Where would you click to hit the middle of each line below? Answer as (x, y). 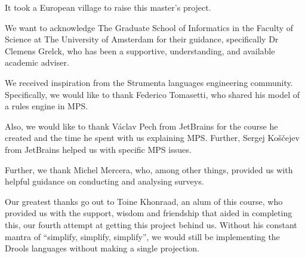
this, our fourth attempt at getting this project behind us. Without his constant (151, 224)
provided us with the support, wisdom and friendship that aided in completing (149, 213)
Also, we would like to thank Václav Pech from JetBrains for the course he (141, 126)
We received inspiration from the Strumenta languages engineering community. (149, 82)
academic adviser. (37, 62)
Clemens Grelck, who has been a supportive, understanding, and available (140, 50)
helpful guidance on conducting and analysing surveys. (104, 181)
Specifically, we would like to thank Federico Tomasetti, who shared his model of (152, 94)
